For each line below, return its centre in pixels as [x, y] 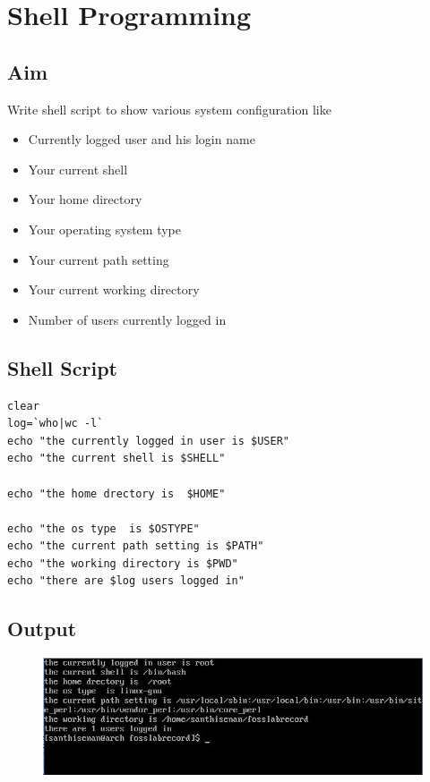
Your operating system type [104, 229]
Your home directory [85, 199]
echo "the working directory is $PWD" [123, 563]
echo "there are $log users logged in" [126, 581]
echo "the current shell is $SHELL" [116, 459]
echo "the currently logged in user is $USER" [148, 441]
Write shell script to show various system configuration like [169, 109]
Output [42, 629]
